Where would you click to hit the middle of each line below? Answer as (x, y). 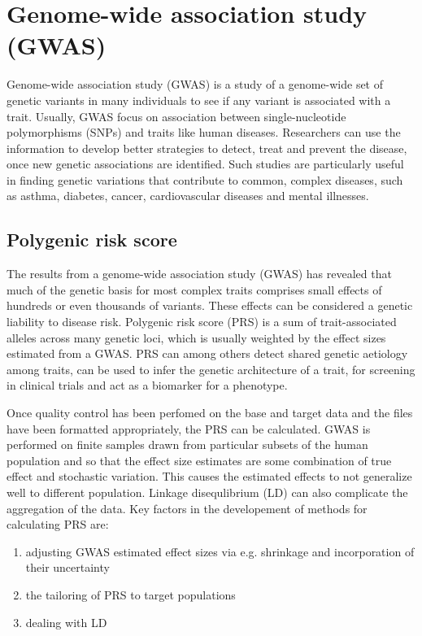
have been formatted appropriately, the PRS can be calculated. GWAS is (189, 428)
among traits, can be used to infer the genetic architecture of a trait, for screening (211, 369)
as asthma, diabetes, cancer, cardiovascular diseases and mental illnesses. (188, 196)
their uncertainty (67, 567)
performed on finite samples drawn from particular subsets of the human (187, 444)
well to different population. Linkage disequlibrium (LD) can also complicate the (207, 492)
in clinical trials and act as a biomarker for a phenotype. (147, 385)
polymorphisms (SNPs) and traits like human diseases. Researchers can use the (204, 132)
